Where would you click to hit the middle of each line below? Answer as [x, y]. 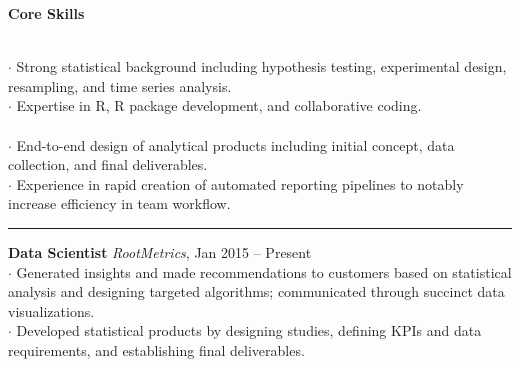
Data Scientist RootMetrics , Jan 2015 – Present [160, 251]
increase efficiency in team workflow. [119, 203]
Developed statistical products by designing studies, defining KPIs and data [249, 330]
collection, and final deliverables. [108, 164]
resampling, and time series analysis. [120, 85]
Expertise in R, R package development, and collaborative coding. [219, 105]
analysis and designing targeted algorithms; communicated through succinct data [256, 291]
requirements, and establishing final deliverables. [156, 349]
